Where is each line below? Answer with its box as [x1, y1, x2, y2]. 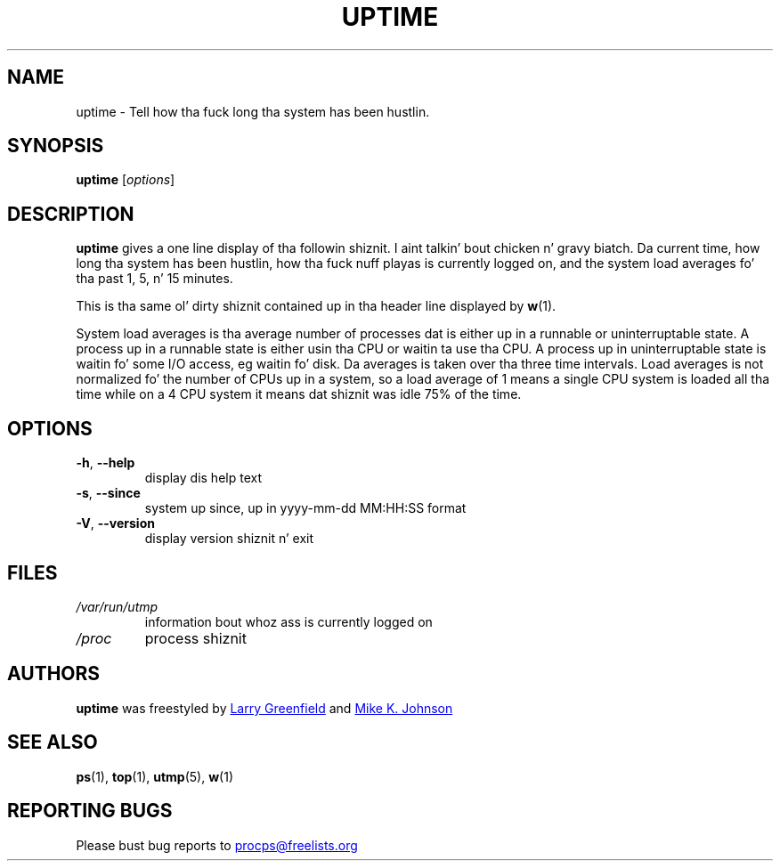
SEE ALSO [7, 731, 98, 754]
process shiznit [144, 629, 247, 647]
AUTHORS [7, 662, 101, 685]
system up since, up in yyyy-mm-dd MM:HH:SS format [144, 500, 467, 516]
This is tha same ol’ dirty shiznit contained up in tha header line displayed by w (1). [76, 298, 557, 314]
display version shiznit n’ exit [144, 531, 314, 547]
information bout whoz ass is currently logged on [144, 613, 433, 629]
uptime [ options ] [76, 172, 175, 188]
